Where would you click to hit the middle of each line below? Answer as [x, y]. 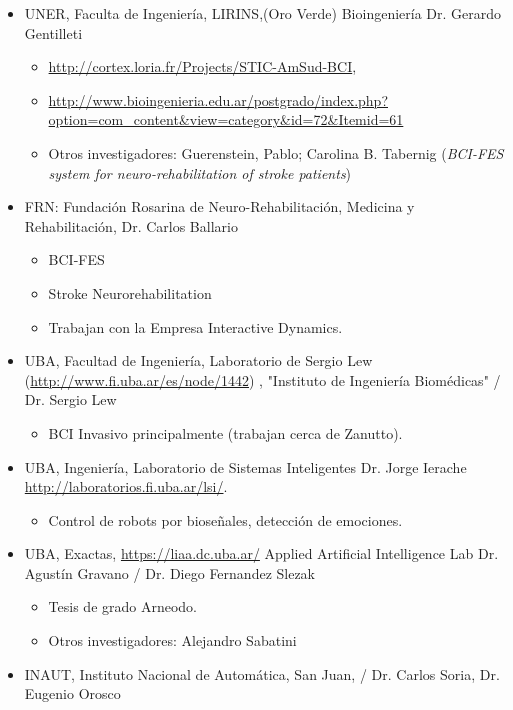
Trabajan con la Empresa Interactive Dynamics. [195, 326]
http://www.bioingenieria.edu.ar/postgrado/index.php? [218, 99]
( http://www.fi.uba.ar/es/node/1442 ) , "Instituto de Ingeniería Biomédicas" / [262, 379]
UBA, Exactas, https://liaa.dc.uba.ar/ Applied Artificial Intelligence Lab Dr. [261, 553]
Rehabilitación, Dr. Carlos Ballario [131, 225]
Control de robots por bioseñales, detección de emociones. [225, 519]
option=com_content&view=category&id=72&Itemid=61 [226, 119]
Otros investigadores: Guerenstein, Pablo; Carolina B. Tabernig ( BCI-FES [276, 152]
